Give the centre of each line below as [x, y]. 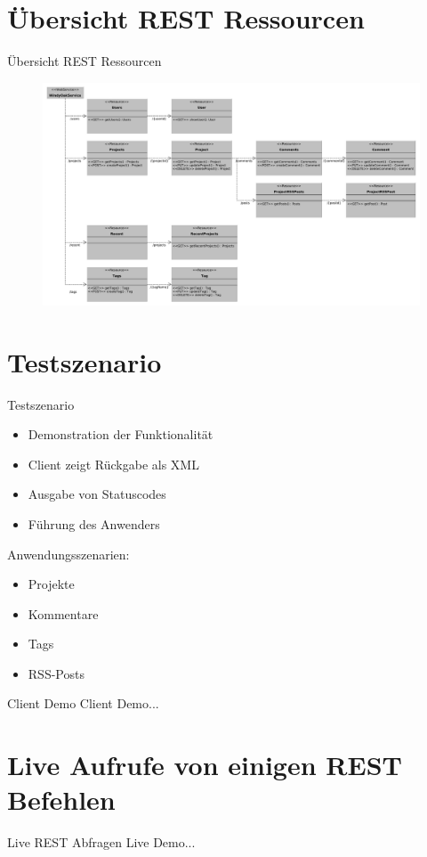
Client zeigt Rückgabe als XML [113, 464]
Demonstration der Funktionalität [121, 434]
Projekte [51, 584]
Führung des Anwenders [94, 523]
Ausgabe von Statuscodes [97, 494]
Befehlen [61, 800]
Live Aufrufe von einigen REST [205, 765]
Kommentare [63, 613]
